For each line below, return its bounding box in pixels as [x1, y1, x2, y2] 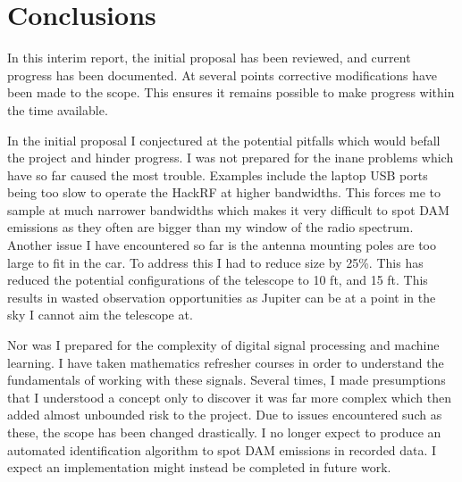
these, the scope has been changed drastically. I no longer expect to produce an [7, 423, 441, 441]
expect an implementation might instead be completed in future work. [7, 458, 391, 477]
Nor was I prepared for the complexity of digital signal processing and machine [7, 336, 440, 354]
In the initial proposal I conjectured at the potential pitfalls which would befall [7, 130, 441, 149]
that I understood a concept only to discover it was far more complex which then [7, 387, 451, 406]
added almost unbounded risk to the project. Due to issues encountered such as [7, 405, 442, 424]
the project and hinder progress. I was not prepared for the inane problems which [7, 148, 454, 167]
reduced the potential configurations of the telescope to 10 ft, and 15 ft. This [7, 270, 428, 289]
